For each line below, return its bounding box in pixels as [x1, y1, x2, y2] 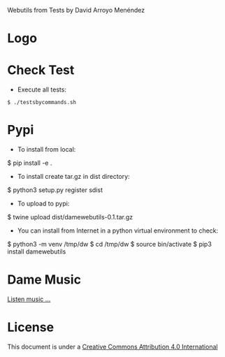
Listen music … [7, 295, 51, 303]
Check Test [7, 62, 75, 78]
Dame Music [7, 272, 82, 288]
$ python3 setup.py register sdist [7, 186, 103, 194]
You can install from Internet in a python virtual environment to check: [17, 226, 219, 235]
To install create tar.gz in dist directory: [17, 173, 131, 181]
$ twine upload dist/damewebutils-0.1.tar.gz [7, 213, 133, 221]
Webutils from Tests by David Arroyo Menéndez [7, 6, 145, 14]
